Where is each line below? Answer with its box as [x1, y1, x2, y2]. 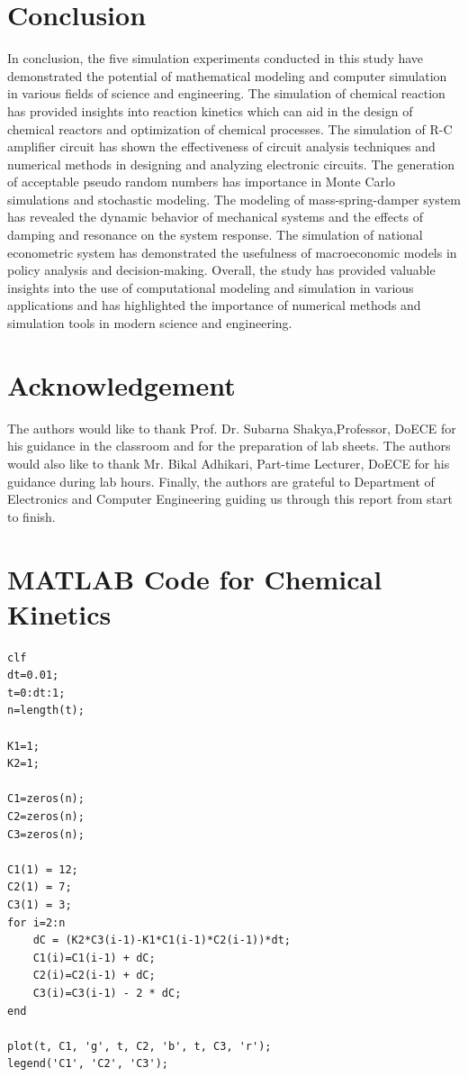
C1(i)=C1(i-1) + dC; [32, 951, 156, 964]
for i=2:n [7, 916, 66, 929]
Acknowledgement [7, 366, 236, 403]
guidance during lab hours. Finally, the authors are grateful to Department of [7, 471, 435, 490]
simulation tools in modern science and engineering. [7, 314, 292, 333]
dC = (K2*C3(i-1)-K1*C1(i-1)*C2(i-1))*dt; [32, 934, 291, 947]
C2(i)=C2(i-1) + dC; [32, 969, 156, 982]
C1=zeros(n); [7, 792, 85, 806]
